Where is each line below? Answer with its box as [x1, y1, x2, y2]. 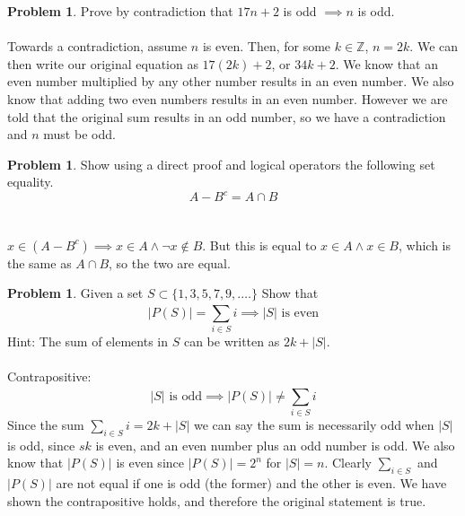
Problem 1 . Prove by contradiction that [7, 2, 233, 20]
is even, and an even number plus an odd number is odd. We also [95, 435, 455, 454]
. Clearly [324, 453, 372, 472]
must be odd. [43, 125, 116, 144]
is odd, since [7, 435, 75, 454]
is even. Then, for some [202, 37, 331, 56]
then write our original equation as [7, 54, 198, 73]
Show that [261, 284, 319, 302]
